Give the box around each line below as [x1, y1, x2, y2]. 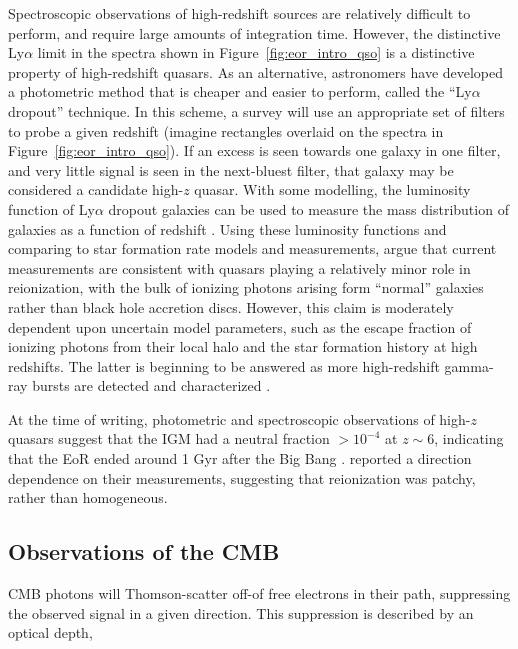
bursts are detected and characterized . [32, 375, 271, 396]
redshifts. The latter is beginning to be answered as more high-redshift [8, 355, 440, 376]
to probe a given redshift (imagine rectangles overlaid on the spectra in [8, 120, 444, 141]
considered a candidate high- [8, 179, 184, 200]
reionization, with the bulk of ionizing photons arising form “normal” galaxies [8, 277, 484, 298]
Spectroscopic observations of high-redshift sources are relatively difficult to [8, 3, 471, 23]
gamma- [444, 355, 494, 376]
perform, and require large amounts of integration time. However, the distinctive [8, 22, 501, 43]
